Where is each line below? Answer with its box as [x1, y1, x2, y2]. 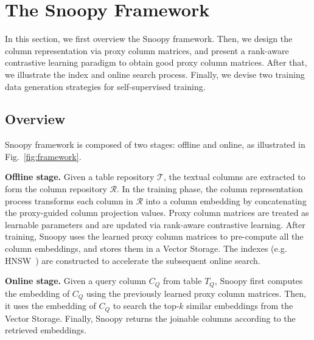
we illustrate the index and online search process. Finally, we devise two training [5, 68, 305, 80]
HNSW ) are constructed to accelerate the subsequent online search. [5, 254, 260, 266]
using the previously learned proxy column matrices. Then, [86, 286, 306, 299]
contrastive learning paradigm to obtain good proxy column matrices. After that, [5, 56, 307, 69]
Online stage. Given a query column [5, 274, 147, 287]
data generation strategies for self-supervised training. [5, 80, 206, 92]
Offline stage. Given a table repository [5, 170, 155, 183]
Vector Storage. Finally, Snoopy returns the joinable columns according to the [5, 311, 296, 324]
